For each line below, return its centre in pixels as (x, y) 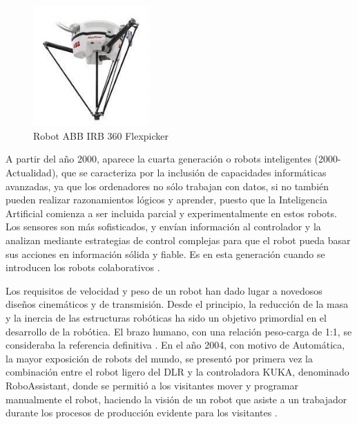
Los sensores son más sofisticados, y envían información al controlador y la (163, 227)
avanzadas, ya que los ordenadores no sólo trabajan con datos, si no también (167, 186)
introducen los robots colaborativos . (83, 267)
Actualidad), (32, 173)
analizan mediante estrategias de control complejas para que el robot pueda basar (178, 240)
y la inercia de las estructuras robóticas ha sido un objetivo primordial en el (166, 317)
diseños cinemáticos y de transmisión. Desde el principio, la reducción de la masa (177, 304)
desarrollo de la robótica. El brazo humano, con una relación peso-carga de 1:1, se (179, 331)
